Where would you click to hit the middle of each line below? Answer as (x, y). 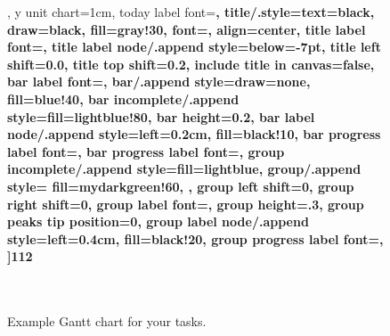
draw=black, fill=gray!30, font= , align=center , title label (187, 29)
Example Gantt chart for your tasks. (107, 321)
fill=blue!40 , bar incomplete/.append (123, 98)
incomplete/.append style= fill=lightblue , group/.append (184, 169)
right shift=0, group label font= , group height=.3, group (186, 204)
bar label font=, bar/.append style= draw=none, (159, 82)
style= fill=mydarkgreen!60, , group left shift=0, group (181, 186)
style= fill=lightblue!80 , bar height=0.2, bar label (161, 116)
